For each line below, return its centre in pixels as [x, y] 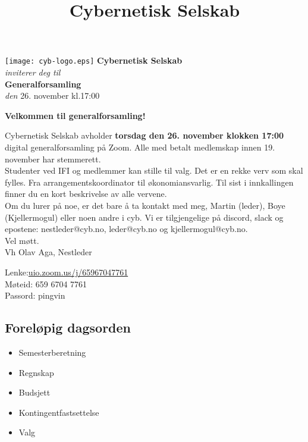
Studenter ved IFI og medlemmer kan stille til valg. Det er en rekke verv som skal [154, 170]
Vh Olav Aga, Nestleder [48, 252]
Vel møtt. [22, 240]
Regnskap [36, 372]
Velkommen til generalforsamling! [75, 115]
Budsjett [34, 392]
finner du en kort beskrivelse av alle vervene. [86, 194]
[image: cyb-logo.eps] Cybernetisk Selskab [94, 60]
